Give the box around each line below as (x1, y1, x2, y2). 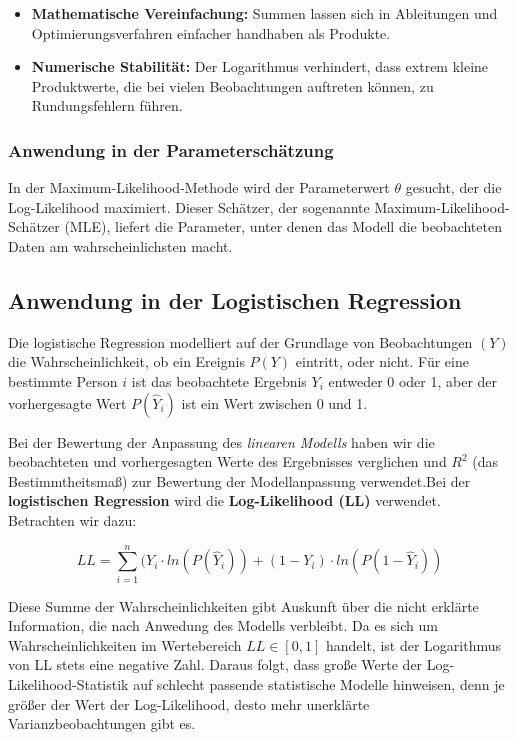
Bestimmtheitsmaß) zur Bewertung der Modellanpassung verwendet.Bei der (8, 470, 471, 491)
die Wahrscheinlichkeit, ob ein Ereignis (8, 351, 245, 372)
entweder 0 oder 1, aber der (328, 370, 498, 391)
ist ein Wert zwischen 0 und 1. (181, 392, 368, 413)
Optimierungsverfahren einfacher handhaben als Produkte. (31, 22, 391, 43)
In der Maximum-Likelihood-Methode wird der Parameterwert (8, 177, 390, 198)
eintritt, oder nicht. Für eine (295, 351, 469, 372)
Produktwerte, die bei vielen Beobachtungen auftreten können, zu (31, 75, 434, 96)
